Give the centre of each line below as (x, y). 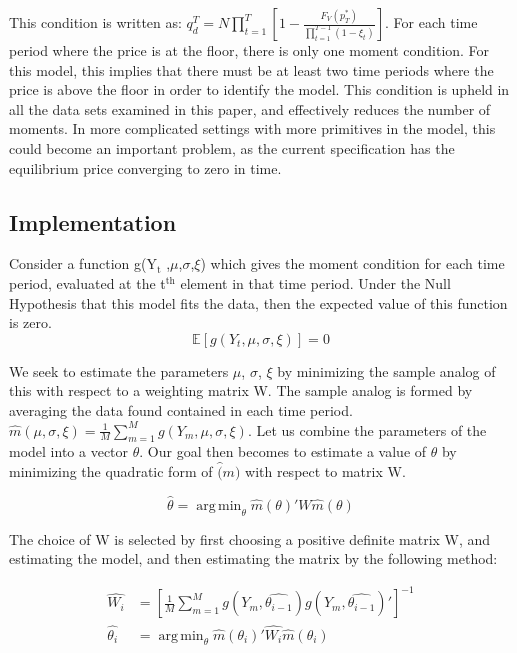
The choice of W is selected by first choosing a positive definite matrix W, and (250, 538)
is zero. (30, 322)
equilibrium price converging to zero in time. (145, 167)
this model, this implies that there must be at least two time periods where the (251, 69)
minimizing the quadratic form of (111, 471)
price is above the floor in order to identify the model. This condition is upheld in (259, 89)
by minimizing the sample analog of (386, 370)
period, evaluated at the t (87, 282)
